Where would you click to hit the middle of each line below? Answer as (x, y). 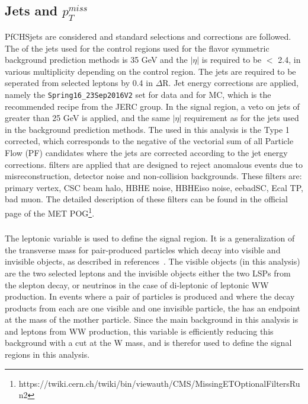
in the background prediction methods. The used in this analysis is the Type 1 (147, 129)
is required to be (232, 60)
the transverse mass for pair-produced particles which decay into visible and (143, 249)
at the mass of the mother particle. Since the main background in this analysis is (152, 319)
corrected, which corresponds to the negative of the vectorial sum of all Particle (149, 141)
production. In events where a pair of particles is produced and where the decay (150, 296)
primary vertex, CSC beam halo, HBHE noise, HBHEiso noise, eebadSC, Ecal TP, (154, 187)
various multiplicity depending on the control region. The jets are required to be (150, 71)
